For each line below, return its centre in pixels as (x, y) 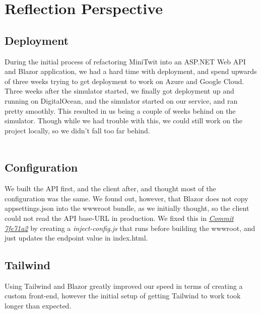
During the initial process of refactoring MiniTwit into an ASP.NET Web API (125, 61)
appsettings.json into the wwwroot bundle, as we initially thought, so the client (127, 208)
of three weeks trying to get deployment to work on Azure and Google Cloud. (124, 81)
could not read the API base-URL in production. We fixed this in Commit (119, 218)
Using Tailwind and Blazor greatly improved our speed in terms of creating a (124, 286)
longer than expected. (38, 306)
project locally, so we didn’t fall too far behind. (77, 130)
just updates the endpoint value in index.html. (76, 238)
